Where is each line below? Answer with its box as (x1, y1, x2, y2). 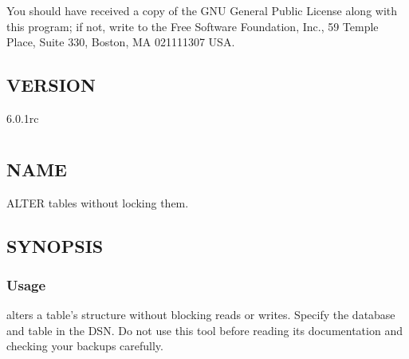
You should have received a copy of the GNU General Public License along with (6, 2, 398, 18)
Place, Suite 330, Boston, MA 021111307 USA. (6, 34, 235, 50)
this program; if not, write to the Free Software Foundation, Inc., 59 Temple (6, 18, 379, 34)
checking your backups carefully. (6, 337, 163, 354)
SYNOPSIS (6, 233, 104, 258)
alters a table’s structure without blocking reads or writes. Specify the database (6, 306, 395, 323)
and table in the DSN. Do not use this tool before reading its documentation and (6, 322, 403, 338)
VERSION (6, 73, 96, 97)
